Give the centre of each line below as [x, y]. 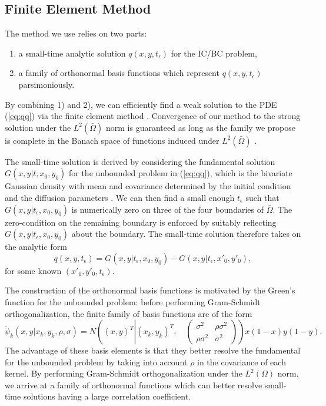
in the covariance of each [242, 362]
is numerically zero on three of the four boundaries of [167, 209]
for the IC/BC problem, [214, 53]
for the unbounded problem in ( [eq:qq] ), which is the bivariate [180, 173]
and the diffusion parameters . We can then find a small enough [120, 197]
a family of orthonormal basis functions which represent [119, 73]
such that [262, 197]
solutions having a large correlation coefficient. [107, 396]
